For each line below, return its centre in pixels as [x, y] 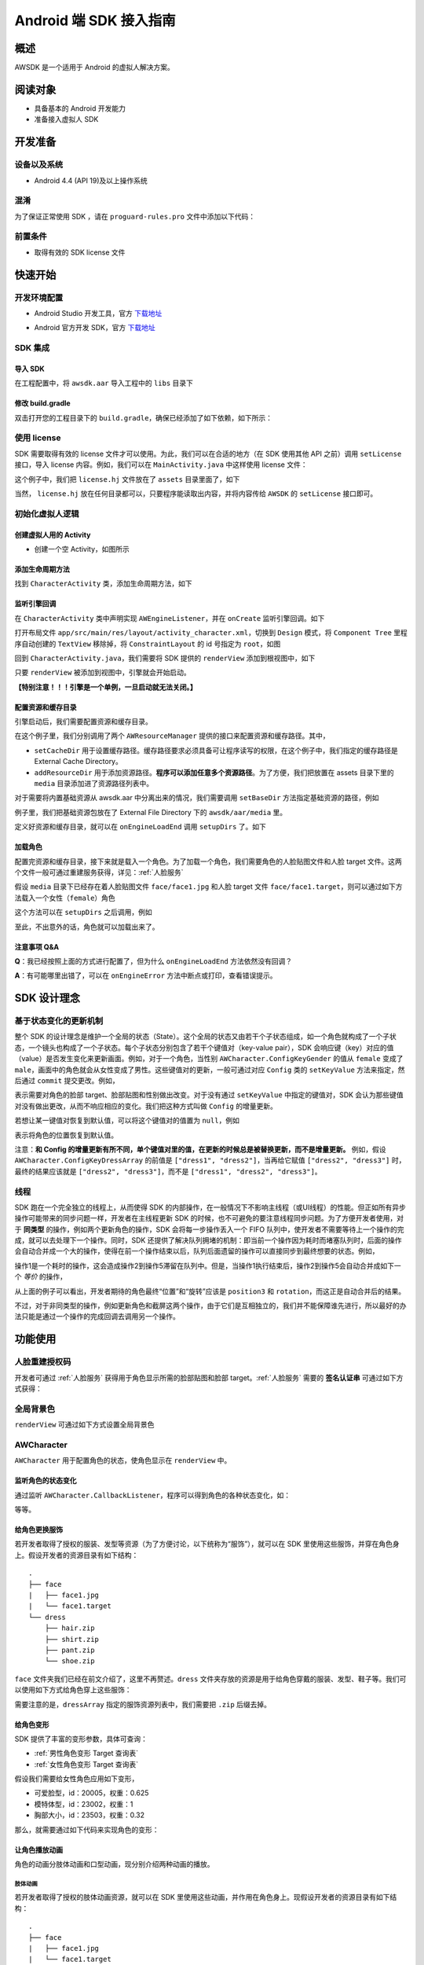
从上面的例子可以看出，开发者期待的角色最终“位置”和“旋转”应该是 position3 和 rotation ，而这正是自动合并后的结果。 [210, 1291]
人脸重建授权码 [43, 1362]
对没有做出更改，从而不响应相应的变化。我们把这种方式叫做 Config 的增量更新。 [146, 1106]
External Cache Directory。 [79, 762]
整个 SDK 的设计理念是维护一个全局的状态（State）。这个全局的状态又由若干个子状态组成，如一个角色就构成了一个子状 [205, 1037]
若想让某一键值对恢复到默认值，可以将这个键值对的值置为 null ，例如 [127, 1121]
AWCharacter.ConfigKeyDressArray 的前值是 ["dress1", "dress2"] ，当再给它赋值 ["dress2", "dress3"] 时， [210, 1160]
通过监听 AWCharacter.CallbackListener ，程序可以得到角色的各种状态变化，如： [152, 1495]
